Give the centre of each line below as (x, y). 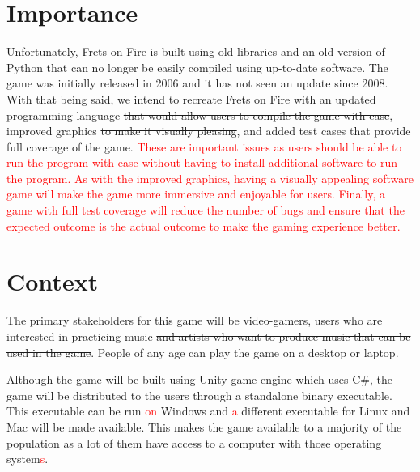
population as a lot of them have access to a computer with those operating (194, 442)
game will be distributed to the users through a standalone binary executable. (199, 395)
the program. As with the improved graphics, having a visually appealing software (210, 178)
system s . (28, 459)
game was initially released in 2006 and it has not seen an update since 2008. (197, 83)
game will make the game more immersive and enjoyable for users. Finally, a (196, 194)
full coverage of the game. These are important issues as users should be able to (204, 146)
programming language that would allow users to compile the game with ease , (200, 115)
